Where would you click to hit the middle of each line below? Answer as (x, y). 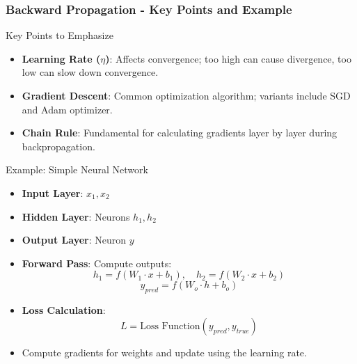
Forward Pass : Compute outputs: (97, 263)
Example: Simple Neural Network (77, 169)
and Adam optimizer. (67, 109)
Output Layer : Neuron (74, 240)
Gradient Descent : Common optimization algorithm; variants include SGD (186, 95)
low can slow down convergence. (90, 72)
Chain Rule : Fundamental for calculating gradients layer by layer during (180, 133)
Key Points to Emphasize (59, 35)
